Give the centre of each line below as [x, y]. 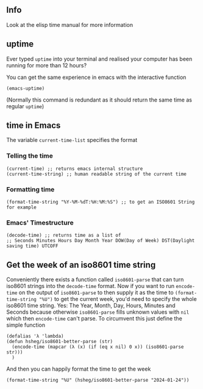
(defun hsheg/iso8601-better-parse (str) [60, 342]
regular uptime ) [25, 106]
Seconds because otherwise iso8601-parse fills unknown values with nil [98, 312]
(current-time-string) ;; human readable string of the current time [97, 174]
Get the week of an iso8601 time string [81, 265]
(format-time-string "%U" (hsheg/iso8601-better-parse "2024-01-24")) [98, 380]
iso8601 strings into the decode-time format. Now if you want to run [91, 286]
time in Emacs [34, 126]
